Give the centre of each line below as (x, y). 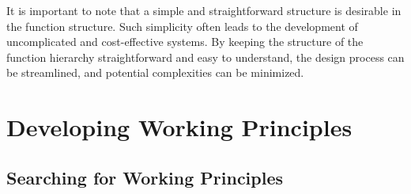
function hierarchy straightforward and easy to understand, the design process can (205, 57)
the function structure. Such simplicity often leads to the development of (182, 26)
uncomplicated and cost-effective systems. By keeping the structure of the (185, 42)
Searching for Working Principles (145, 177)
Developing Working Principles (179, 127)
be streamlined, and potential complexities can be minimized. (155, 72)
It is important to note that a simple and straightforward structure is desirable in (204, 10)
